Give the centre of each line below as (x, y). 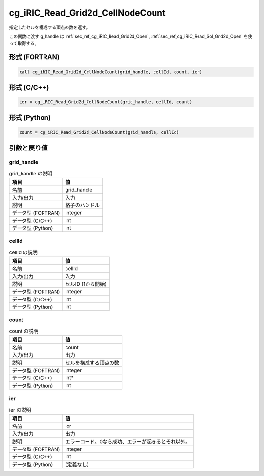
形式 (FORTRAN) (34, 57)
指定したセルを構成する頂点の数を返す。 (50, 27)
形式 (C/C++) (29, 88)
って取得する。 (24, 43)
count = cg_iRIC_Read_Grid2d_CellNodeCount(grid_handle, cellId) (99, 132)
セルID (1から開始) (86, 284)
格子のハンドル (83, 205)
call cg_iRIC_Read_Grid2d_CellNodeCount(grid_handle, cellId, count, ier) (111, 72)
